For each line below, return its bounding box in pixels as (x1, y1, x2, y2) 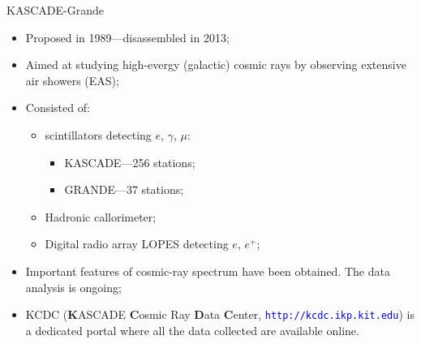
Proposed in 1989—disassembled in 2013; (25, 28, 230, 45)
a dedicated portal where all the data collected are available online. (25, 321, 359, 338)
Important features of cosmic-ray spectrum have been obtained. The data (25, 262, 390, 279)
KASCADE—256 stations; (64, 153, 195, 170)
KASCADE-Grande (6, 2, 104, 18)
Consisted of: (25, 99, 90, 116)
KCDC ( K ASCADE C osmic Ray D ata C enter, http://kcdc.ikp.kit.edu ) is (25, 306, 415, 323)
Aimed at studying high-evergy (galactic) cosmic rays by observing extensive (25, 56, 406, 73)
